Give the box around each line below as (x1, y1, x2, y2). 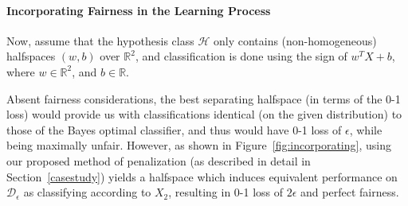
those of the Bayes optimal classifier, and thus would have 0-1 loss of (6, 121, 342, 138)
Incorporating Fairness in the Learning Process (6, 2, 271, 18)
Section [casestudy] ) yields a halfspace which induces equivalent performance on (6, 168, 398, 185)
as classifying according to (23, 184, 151, 200)
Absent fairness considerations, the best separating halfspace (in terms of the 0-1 (6, 90, 401, 107)
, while (349, 121, 382, 138)
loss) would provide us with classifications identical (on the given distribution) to (6, 106, 402, 122)
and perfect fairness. (300, 184, 399, 200)
